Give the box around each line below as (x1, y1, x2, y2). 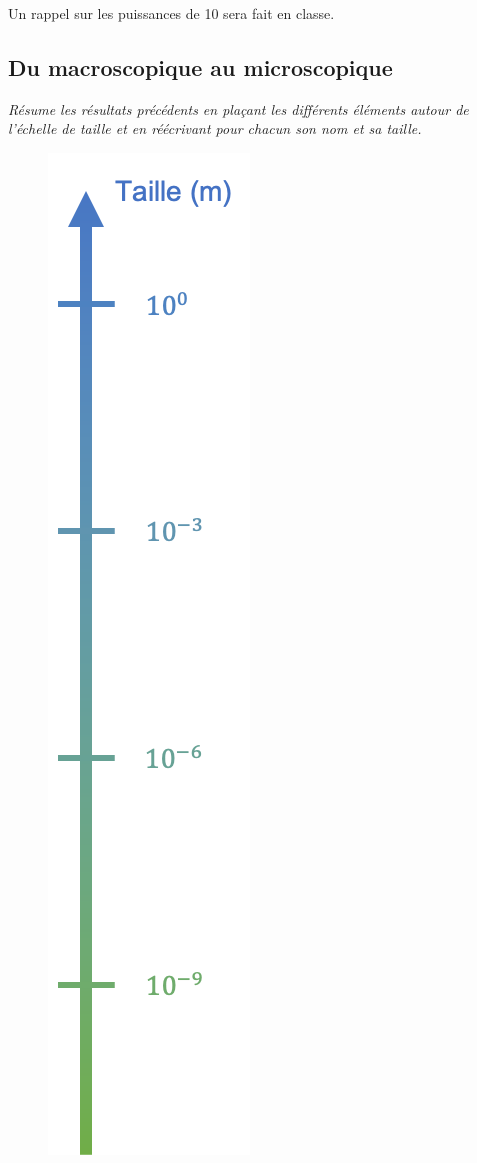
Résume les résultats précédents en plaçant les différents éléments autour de (8, 98, 469, 119)
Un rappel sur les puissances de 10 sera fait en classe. (8, 3, 335, 23)
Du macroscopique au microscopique (8, 51, 393, 82)
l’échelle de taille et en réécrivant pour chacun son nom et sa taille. (8, 118, 422, 139)
